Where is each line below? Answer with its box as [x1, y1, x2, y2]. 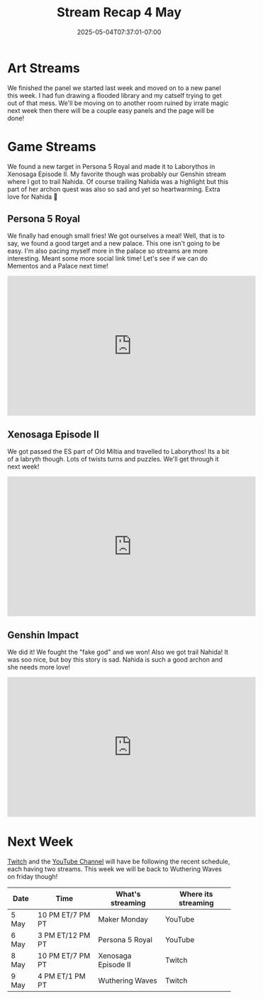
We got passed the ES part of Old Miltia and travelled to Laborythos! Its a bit [7, 447, 230, 456]
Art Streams [7, 60, 80, 76]
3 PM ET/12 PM [38, 931, 91, 940]
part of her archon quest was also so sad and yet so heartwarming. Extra [7, 185, 221, 193]
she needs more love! [7, 663, 71, 672]
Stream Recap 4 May [56, 4, 182, 21]
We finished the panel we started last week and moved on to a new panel [7, 83, 221, 92]
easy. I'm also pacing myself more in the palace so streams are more [7, 246, 208, 256]
